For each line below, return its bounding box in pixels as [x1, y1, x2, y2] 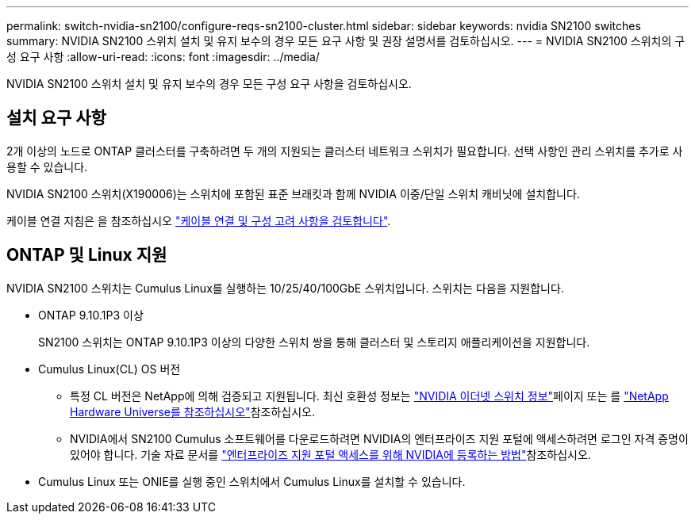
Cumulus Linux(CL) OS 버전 [38, 361, 181, 376]
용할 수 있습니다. [6, 159, 88, 174]
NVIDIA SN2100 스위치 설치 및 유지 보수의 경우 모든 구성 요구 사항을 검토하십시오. [6, 77, 412, 90]
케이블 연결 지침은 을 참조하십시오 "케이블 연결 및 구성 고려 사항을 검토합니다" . [6, 213, 391, 227]
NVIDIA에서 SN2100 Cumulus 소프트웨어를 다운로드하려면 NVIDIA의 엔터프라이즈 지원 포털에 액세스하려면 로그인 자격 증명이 [70, 431, 689, 445]
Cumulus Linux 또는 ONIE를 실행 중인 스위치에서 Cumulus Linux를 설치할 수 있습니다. [38, 474, 466, 488]
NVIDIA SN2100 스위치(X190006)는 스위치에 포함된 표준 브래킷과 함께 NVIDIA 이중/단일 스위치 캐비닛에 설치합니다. [6, 186, 580, 201]
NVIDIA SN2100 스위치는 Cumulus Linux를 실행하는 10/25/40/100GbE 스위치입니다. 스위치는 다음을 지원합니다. [6, 281, 564, 295]
